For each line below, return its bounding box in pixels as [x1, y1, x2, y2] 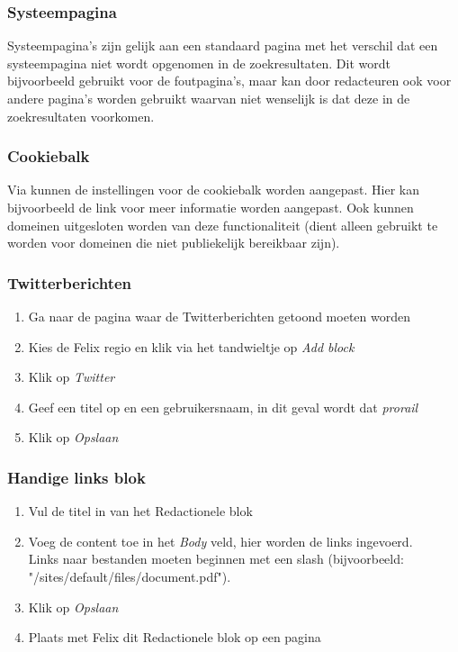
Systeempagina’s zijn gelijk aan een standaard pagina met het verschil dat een [7, 36, 438, 55]
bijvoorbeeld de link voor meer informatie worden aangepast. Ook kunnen [7, 198, 414, 216]
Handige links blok [7, 466, 146, 488]
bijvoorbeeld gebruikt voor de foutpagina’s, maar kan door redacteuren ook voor [7, 71, 452, 90]
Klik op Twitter [28, 367, 115, 386]
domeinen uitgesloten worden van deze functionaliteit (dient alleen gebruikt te [7, 215, 438, 234]
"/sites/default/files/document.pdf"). [28, 566, 231, 585]
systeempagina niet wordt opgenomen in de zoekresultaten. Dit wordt [7, 53, 391, 72]
